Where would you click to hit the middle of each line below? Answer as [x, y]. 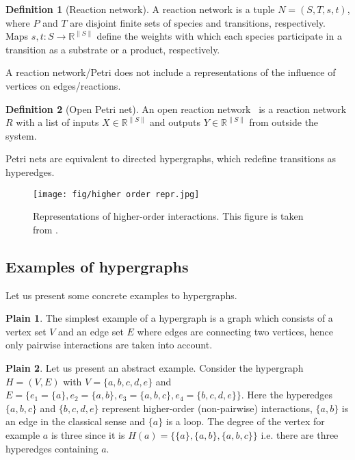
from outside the [284, 122]
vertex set [26, 331]
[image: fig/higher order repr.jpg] [116, 194]
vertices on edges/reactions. [63, 85]
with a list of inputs [57, 122]
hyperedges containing [52, 448]
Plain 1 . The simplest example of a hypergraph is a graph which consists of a [169, 318]
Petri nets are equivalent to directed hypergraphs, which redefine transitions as [171, 158]
